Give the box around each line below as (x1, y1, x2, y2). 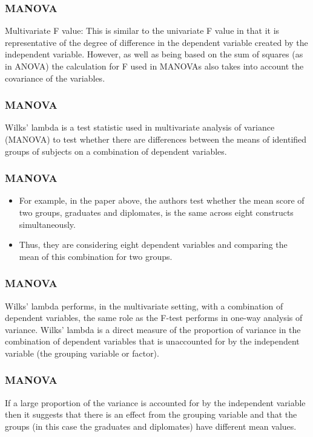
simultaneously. (19, 218, 76, 230)
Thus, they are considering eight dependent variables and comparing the (19, 238, 288, 251)
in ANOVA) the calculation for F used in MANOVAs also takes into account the (5, 60, 304, 72)
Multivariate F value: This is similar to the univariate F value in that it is (5, 24, 280, 37)
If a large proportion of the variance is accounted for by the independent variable (5, 396, 306, 409)
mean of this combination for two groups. (19, 250, 173, 262)
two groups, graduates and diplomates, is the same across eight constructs (19, 206, 294, 218)
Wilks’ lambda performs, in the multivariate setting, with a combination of (5, 299, 283, 312)
